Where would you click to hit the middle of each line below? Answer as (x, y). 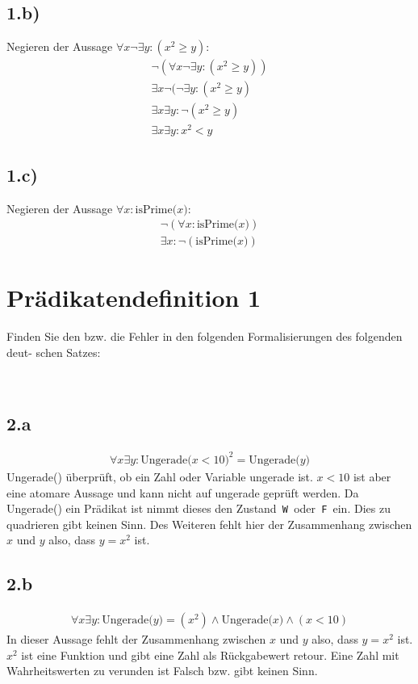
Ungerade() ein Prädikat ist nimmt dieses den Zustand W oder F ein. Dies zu (199, 508)
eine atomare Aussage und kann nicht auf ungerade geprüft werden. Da (183, 492)
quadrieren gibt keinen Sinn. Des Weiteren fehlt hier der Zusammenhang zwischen (209, 524)
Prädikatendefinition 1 (134, 298)
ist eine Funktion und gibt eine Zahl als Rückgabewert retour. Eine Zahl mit (210, 655)
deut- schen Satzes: (54, 352)
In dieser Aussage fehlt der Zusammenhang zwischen (136, 639)
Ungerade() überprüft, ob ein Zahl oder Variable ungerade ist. (160, 476)
